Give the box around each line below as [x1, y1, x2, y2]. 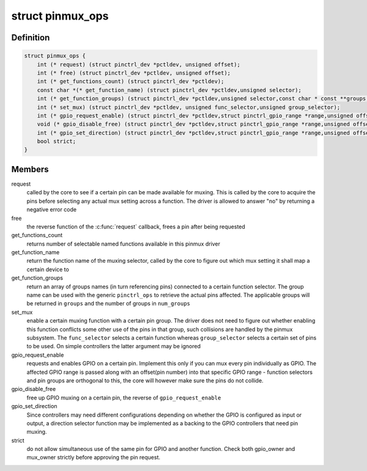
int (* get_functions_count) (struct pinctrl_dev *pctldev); [37, 78, 224, 85]
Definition [11, 32, 50, 43]
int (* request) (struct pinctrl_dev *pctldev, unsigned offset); [37, 61, 241, 68]
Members [11, 164, 49, 174]
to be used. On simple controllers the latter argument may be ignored [26, 343, 201, 350]
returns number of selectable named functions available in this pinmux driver [26, 240, 220, 247]
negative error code [26, 206, 76, 213]
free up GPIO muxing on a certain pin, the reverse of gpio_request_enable [26, 394, 221, 401]
